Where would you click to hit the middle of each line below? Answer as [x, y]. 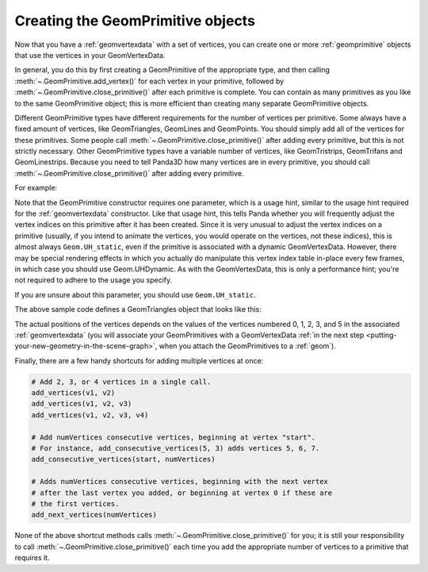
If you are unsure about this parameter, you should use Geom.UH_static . [136, 294]
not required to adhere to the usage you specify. [94, 280]
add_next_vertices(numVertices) [94, 515]
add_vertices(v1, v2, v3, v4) [90, 415]
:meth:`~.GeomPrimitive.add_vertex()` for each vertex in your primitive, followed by [149, 81]
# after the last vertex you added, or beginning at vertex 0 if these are [182, 493]
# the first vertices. [75, 503]
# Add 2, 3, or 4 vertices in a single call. [121, 382]
